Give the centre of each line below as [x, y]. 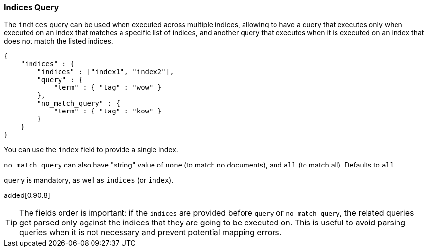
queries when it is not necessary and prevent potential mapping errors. [151, 233]
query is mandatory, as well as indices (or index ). [89, 180]
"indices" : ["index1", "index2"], [106, 72]
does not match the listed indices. [59, 41]
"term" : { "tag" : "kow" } [108, 111]
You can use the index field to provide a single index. [91, 150]
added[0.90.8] [27, 195]
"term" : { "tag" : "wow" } [108, 88]
